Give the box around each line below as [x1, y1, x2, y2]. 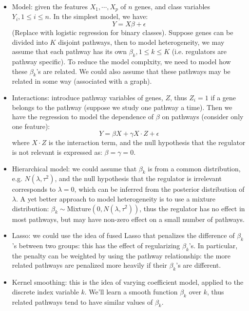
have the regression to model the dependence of [12, 111, 154, 122]
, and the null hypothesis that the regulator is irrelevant [55, 173, 222, 183]
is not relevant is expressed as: [12, 146, 102, 157]
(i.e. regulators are [172, 46, 227, 56]
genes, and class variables [134, 1, 211, 11]
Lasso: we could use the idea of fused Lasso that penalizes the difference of [12, 230, 235, 240]
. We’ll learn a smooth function [84, 286, 178, 296]
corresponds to [12, 184, 56, 194]
